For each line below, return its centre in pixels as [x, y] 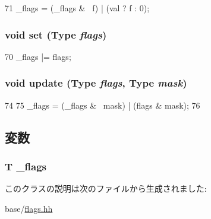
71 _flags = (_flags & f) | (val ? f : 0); [77, 8]
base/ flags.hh [29, 208]
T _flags [26, 166]
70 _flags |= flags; [38, 56]
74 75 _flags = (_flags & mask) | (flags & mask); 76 [103, 105]
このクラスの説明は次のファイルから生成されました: [106, 188]
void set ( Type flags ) [56, 34]
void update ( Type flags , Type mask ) [96, 83]
